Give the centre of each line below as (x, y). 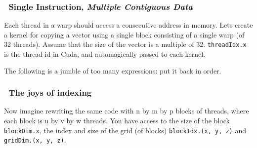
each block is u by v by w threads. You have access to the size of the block (117, 121)
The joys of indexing (50, 92)
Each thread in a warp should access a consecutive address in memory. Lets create (128, 25)
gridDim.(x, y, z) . (35, 140)
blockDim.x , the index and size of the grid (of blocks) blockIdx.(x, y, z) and (125, 130)
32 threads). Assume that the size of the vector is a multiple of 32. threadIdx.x (125, 44)
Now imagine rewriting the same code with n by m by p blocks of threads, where (127, 111)
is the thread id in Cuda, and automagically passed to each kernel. (105, 54)
